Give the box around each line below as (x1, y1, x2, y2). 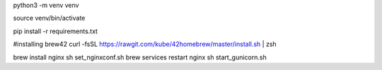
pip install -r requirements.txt (13, 27, 98, 35)
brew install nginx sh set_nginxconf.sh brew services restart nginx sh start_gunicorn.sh (13, 53, 267, 62)
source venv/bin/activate (13, 14, 86, 23)
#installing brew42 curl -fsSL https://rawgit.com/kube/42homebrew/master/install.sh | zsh (13, 40, 277, 49)
